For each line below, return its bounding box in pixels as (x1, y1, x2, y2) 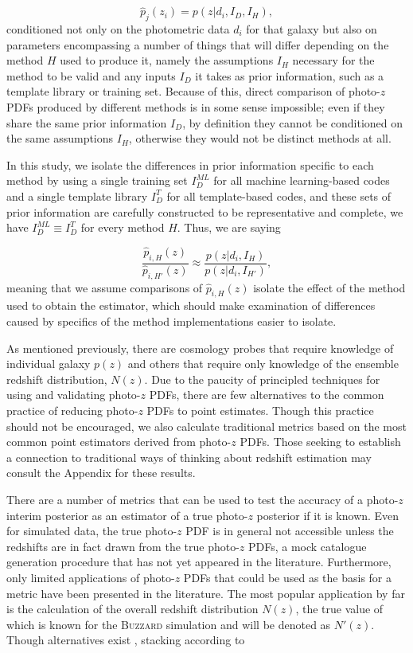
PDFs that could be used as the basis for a (183, 569, 392, 585)
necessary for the (292, 52, 375, 68)
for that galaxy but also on (246, 21, 377, 37)
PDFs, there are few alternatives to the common (149, 386, 384, 403)
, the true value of (295, 600, 384, 617)
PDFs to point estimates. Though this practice (146, 402, 374, 418)
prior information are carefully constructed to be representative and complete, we (6, 203, 403, 220)
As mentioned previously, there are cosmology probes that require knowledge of (6, 339, 394, 356)
